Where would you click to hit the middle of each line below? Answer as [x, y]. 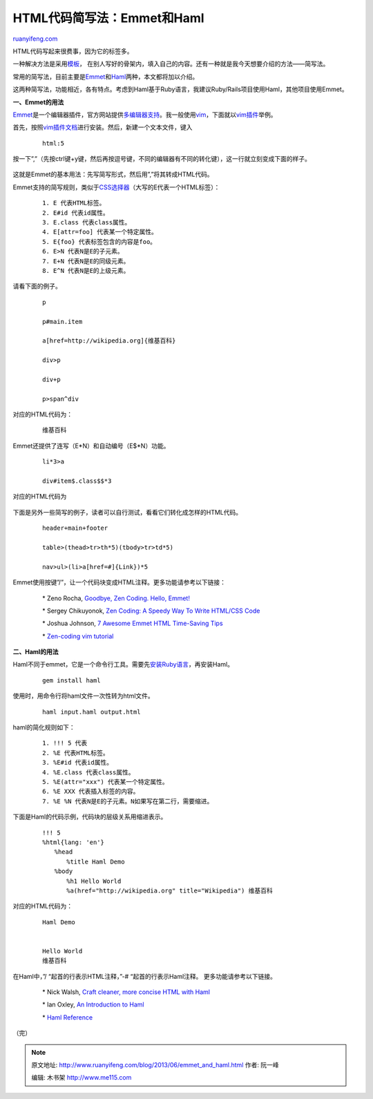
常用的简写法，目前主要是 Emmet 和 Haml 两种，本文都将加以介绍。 [106, 77]
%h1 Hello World [94, 881]
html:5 [54, 143]
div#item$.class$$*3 [77, 481]
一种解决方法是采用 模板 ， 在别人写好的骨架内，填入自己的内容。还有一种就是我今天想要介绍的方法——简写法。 [171, 64]
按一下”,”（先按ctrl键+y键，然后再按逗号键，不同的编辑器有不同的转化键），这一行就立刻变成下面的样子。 [162, 159]
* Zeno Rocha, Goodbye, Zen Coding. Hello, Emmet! [116, 598]
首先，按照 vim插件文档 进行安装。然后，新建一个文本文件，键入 [103, 127]
